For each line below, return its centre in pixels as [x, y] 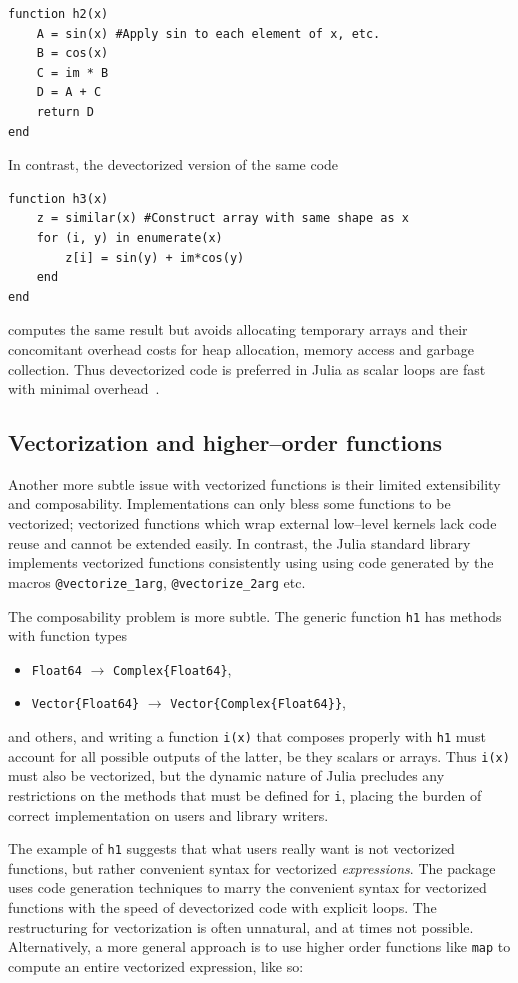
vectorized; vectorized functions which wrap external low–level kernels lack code [252, 523]
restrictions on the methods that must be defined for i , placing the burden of [245, 794]
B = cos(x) [72, 53]
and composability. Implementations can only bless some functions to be [229, 503]
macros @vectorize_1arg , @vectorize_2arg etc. [157, 581]
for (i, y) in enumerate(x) [129, 237]
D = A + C [69, 92]
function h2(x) [58, 14]
